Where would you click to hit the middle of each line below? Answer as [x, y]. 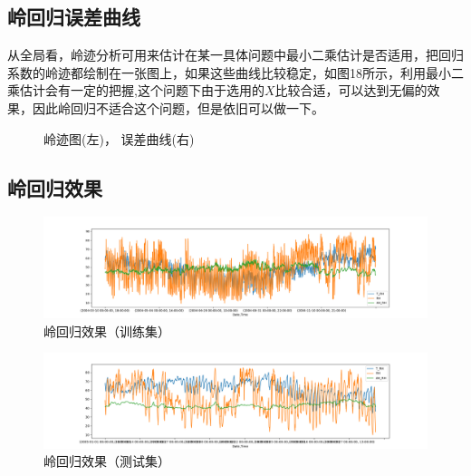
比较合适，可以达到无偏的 [351, 90]
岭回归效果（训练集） [107, 330]
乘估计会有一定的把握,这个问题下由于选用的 [136, 90]
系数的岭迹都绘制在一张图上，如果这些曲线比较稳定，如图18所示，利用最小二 [235, 72]
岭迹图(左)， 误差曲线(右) [119, 138]
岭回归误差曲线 [74, 17]
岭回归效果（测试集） [107, 461]
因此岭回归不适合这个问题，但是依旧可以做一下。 [178, 107]
